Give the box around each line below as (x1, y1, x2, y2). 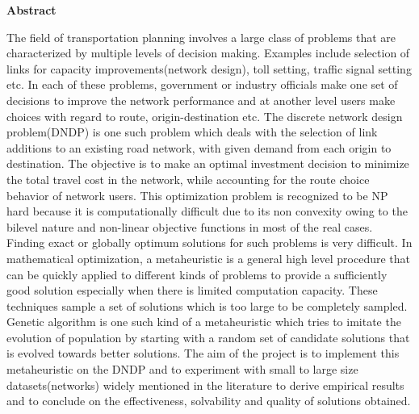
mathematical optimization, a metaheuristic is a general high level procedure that (6, 249, 411, 266)
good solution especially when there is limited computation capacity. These (6, 282, 378, 299)
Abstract (6, 2, 57, 18)
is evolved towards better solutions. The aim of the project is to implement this (6, 345, 400, 362)
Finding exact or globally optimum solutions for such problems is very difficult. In (6, 234, 413, 251)
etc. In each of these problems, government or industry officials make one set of (6, 76, 398, 93)
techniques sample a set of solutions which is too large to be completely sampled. (6, 297, 408, 314)
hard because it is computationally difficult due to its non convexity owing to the (6, 203, 408, 220)
